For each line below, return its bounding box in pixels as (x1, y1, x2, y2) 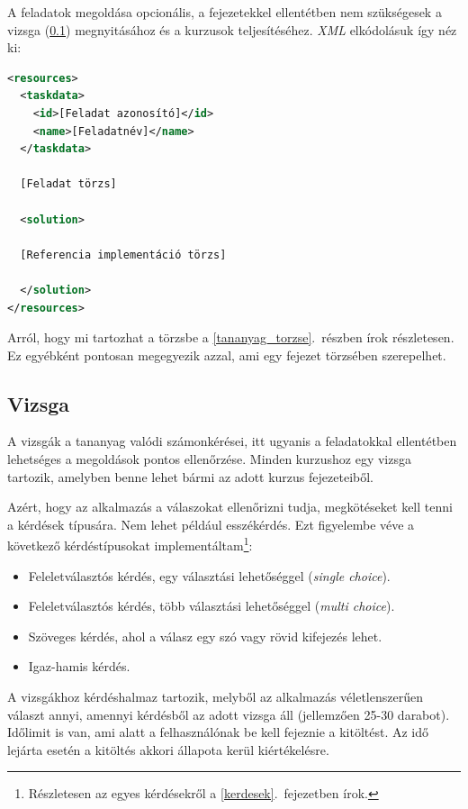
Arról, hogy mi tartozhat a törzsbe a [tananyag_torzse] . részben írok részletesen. (7, 328, 454, 347)
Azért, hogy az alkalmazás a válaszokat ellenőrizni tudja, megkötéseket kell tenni (7, 497, 453, 516)
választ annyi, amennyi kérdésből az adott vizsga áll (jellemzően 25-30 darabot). (7, 704, 450, 723)
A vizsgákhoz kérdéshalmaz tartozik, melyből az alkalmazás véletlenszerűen (7, 687, 423, 706)
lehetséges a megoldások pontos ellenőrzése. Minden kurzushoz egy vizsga (7, 450, 411, 468)
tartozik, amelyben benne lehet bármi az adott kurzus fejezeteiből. (7, 467, 373, 486)
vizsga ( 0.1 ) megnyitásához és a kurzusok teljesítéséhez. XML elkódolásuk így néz (7, 20, 457, 39)
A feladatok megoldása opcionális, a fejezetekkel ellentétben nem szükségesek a (7, 3, 442, 21)
